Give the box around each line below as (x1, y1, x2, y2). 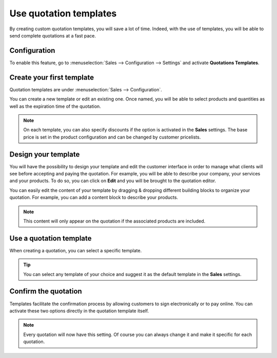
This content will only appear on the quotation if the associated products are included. (23, 218, 206, 224)
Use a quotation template (9, 234, 92, 243)
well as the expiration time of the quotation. (9, 103, 101, 109)
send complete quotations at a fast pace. (9, 32, 96, 38)
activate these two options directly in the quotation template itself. (9, 308, 149, 314)
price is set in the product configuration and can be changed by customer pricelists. (23, 134, 201, 140)
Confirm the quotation (9, 287, 82, 296)
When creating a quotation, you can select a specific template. (9, 247, 142, 253)
